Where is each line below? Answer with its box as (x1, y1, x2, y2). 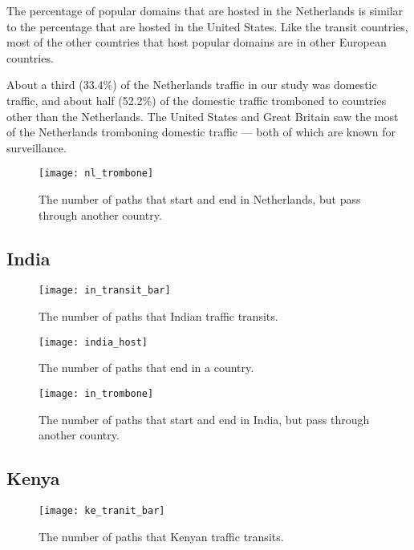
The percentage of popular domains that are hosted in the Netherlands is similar (6, 2, 404, 18)
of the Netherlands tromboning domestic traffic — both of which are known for (6, 123, 396, 140)
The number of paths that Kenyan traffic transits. (39, 528, 284, 544)
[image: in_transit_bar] (39, 285, 171, 297)
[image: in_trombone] (39, 387, 154, 399)
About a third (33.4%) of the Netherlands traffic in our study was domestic (6, 76, 377, 93)
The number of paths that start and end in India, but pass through (39, 410, 370, 427)
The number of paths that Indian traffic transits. (39, 308, 278, 325)
